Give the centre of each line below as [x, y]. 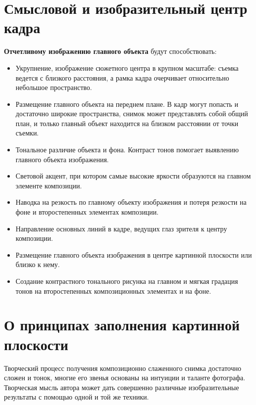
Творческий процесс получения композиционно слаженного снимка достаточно [123, 368]
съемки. [27, 133]
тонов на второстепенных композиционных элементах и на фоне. [113, 291]
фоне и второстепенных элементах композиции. [87, 212]
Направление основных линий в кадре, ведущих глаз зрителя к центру [121, 228]
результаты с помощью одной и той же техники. [76, 397]
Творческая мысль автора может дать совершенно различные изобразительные [122, 387]
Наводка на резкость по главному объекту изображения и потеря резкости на [131, 202]
